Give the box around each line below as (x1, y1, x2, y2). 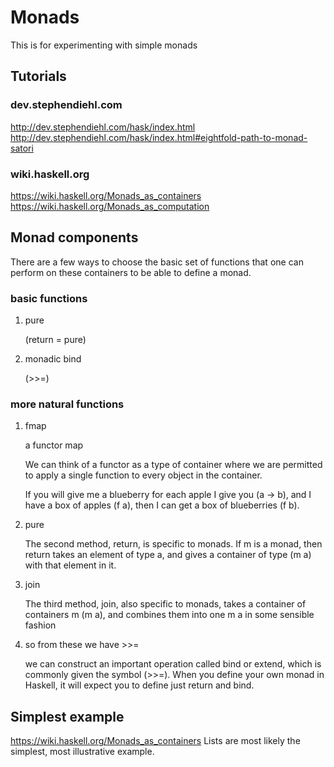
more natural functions (10, 397, 125, 411)
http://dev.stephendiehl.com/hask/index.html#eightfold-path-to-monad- (10, 131, 308, 143)
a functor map (24, 439, 84, 451)
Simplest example (10, 708, 125, 725)
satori (10, 142, 34, 154)
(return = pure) (24, 334, 87, 346)
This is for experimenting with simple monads (10, 39, 198, 51)
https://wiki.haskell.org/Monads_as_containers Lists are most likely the (10, 735, 301, 747)
